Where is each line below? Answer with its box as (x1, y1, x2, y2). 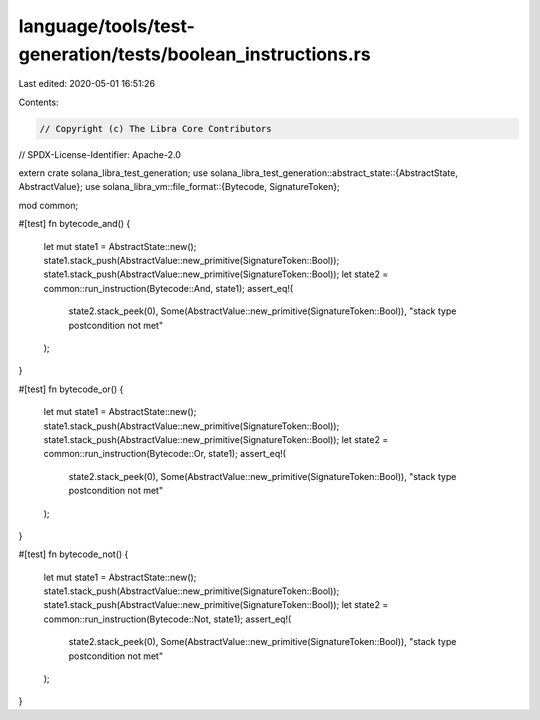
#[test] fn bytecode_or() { (18, 383, 124, 395)
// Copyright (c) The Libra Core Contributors (39, 123, 272, 134)
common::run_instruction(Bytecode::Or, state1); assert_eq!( (43, 448, 287, 460)
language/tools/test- (18, 15, 195, 37)
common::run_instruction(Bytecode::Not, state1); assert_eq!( (43, 613, 292, 625)
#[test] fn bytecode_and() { (18, 218, 131, 230)
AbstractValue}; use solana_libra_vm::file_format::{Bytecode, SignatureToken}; (18, 181, 340, 193)
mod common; (18, 199, 79, 211)
